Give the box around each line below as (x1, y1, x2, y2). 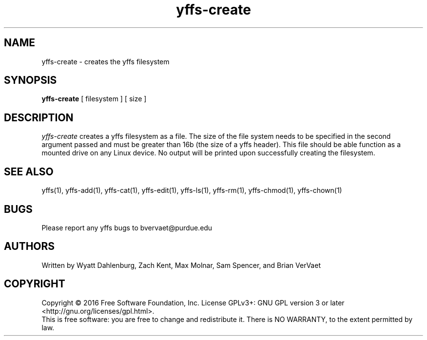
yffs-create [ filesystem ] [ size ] (41, 94, 147, 103)
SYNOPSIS (4, 74, 57, 87)
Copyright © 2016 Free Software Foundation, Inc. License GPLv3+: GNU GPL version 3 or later (41, 298, 345, 307)
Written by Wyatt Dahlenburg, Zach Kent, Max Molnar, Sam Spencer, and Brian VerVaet (41, 261, 321, 269)
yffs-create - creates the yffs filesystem (41, 57, 170, 66)
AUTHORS (4, 240, 55, 253)
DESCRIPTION (4, 111, 74, 124)
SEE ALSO (4, 165, 54, 178)
